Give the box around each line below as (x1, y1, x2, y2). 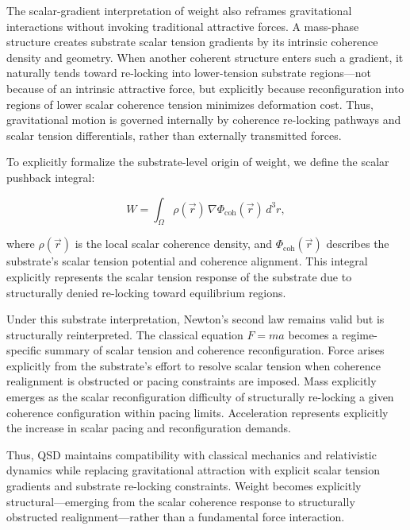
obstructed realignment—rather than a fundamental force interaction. (6, 509, 345, 525)
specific (6, 342, 42, 358)
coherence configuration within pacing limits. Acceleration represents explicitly (6, 404, 389, 420)
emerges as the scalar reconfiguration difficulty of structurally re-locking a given (6, 389, 394, 405)
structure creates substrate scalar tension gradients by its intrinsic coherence (6, 33, 378, 50)
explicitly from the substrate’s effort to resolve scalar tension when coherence (6, 357, 381, 373)
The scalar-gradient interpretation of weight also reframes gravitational (6, 2, 352, 18)
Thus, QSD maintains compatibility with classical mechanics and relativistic (6, 446, 377, 462)
